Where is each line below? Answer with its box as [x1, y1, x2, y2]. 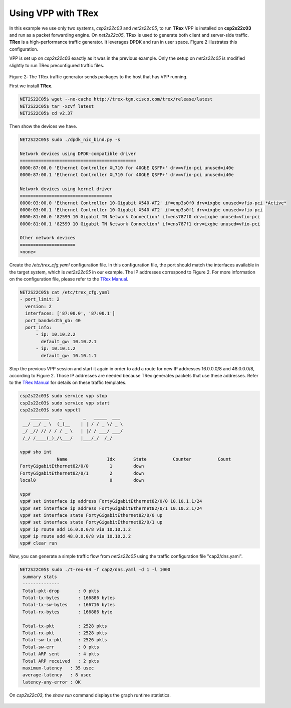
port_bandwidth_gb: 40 [25, 318, 81, 323]
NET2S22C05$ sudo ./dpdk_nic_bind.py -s [20, 137, 120, 143]
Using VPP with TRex [9, 8, 99, 19]
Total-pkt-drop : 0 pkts [23, 588, 100, 594]
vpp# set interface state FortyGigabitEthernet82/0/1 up [20, 519, 163, 525]
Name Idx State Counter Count [57, 456, 231, 462]
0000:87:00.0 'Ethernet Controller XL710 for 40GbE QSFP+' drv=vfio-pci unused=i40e [20, 165, 234, 171]
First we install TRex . [9, 83, 53, 89]
